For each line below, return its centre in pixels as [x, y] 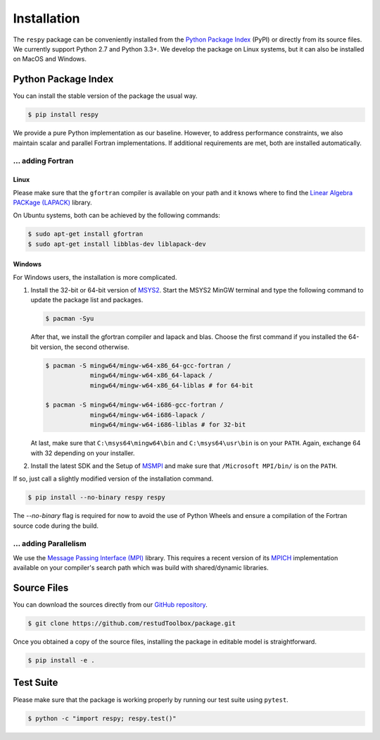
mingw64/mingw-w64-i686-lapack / [147, 415]
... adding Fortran [43, 161]
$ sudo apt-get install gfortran [85, 234]
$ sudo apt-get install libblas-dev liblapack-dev [117, 244]
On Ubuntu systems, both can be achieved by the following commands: [117, 216]
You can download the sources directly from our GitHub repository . [110, 605]
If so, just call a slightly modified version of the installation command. [113, 479]
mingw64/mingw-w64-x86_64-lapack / [151, 376]
